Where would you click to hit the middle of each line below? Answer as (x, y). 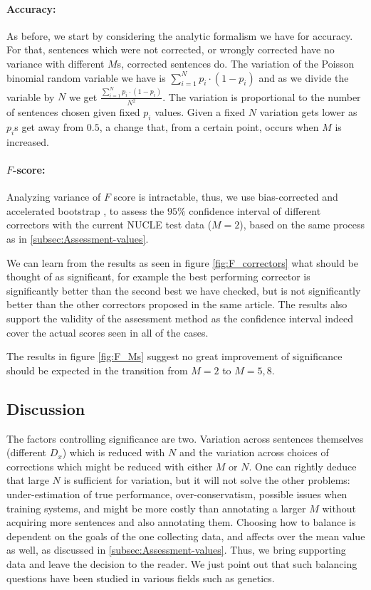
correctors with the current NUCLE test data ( (109, 225)
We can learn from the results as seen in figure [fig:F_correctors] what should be (183, 262)
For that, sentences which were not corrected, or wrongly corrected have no (171, 49)
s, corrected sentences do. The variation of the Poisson (236, 63)
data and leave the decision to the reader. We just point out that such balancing (182, 563)
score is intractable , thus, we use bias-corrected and (226, 197)
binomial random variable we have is (86, 77)
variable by (31, 96)
